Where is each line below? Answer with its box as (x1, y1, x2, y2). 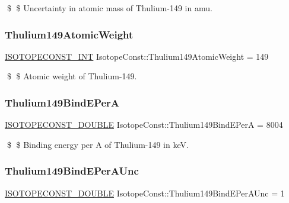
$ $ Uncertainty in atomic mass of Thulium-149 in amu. (7, 2, 212, 14)
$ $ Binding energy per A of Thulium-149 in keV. (7, 138, 189, 150)
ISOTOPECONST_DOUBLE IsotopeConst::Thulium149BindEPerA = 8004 (5, 118, 283, 131)
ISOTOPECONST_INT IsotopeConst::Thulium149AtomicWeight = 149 (5, 50, 269, 62)
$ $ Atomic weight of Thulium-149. (7, 70, 137, 82)
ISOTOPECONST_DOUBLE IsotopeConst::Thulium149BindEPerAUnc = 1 (5, 186, 285, 199)
